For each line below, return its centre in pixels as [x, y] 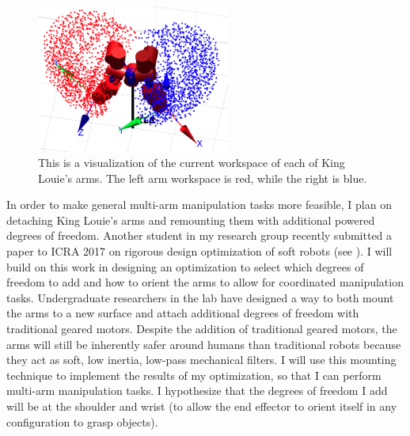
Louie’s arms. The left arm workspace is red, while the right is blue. [203, 178]
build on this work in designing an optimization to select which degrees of [185, 266]
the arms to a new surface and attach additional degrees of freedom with [183, 313]
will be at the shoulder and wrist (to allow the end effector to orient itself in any [202, 406]
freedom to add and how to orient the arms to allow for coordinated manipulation [205, 282]
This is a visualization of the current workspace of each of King [192, 163]
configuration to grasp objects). [82, 421]
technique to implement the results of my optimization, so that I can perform [194, 375]
